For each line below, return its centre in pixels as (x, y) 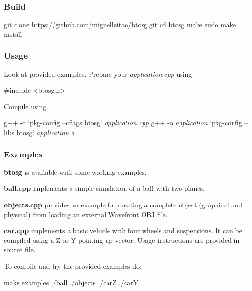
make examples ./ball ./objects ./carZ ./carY (71, 282)
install (13, 34)
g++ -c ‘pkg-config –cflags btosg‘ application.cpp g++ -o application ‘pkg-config (123, 123)
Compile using (25, 106)
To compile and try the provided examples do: (73, 265)
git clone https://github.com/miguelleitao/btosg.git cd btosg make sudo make (120, 25)
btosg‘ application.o (45, 132)
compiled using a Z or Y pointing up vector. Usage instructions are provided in (122, 240)
